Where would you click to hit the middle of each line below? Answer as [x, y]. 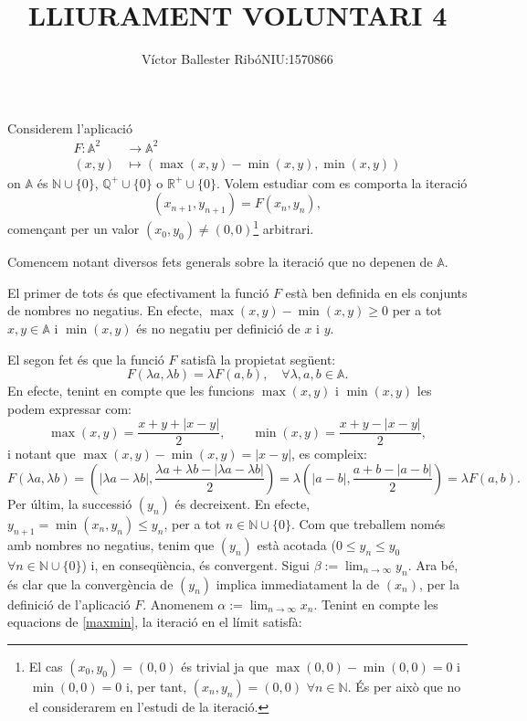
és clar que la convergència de [90, 583]
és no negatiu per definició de [218, 328]
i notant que [42, 454]
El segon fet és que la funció [86, 359]
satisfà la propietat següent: [258, 359]
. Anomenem [178, 604]
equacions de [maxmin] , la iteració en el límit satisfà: [155, 622]
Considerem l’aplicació [70, 127]
